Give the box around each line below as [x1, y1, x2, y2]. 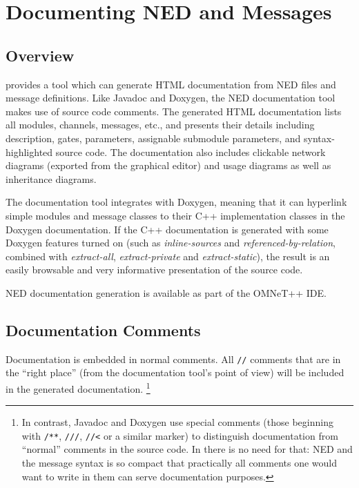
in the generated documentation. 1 [6, 379, 151, 396]
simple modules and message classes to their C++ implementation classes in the [6, 208, 345, 222]
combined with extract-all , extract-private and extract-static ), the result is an [6, 248, 330, 263]
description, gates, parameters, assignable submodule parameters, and [6, 130, 301, 145]
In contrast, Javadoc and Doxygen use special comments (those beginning [21, 415, 333, 429]
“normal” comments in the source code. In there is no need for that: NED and [21, 442, 353, 456]
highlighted [6, 144, 53, 159]
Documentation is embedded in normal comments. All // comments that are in [6, 351, 341, 366]
